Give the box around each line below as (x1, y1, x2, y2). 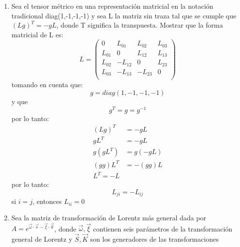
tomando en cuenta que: (11, 79, 83, 90)
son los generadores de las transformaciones (90, 234, 219, 244)
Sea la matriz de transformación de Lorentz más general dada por (11, 213, 207, 223)
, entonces (32, 196, 62, 206)
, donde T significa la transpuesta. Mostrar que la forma (56, 20, 223, 30)
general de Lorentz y (11, 234, 73, 244)
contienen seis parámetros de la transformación (93, 223, 233, 233)
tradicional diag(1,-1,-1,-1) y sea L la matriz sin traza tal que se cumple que (11, 10, 237, 20)
